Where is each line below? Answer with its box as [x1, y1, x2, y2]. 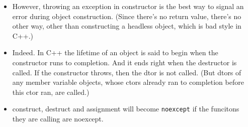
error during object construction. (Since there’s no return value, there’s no [12, 11, 241, 21]
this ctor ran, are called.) [12, 86, 90, 97]
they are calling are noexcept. [12, 113, 104, 123]
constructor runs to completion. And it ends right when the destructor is [12, 57, 237, 67]
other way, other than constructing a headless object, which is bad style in [12, 21, 241, 31]
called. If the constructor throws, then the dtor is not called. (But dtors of [12, 67, 241, 77]
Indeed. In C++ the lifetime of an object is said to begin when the [12, 47, 218, 58]
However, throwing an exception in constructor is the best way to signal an [12, 1, 244, 11]
